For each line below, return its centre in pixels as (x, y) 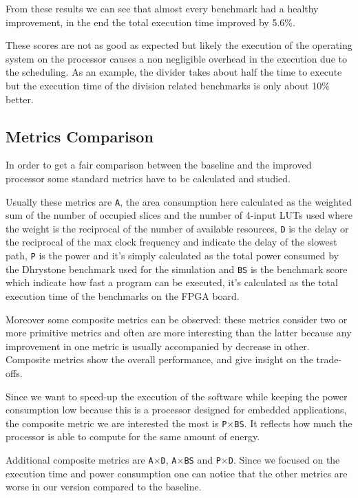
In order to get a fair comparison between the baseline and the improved (159, 165)
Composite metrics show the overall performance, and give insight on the (159, 359)
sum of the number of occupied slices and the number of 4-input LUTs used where (179, 215)
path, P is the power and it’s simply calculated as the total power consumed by (172, 256)
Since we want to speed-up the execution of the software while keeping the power (177, 396)
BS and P (202, 459)
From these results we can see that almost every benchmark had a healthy (162, 8)
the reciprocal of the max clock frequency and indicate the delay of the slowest (171, 242)
